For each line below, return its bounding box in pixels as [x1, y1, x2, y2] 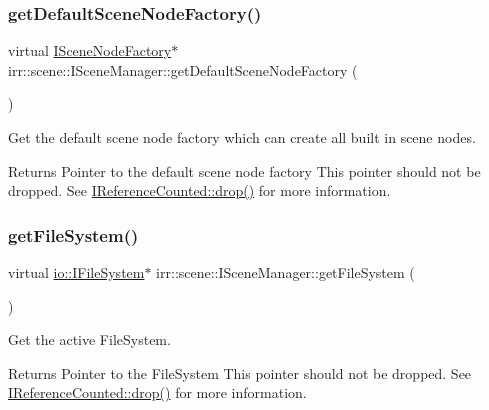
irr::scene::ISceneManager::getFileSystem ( [156, 262, 415, 282]
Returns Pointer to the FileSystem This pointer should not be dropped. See [8, 362, 472, 383]
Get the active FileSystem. [8, 329, 171, 350]
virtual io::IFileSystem [8, 262, 145, 282]
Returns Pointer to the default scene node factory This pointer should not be [8, 160, 481, 181]
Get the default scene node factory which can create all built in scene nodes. [8, 127, 476, 147]
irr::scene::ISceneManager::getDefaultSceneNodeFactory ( [8, 59, 358, 80]
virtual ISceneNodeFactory [8, 40, 172, 61]
